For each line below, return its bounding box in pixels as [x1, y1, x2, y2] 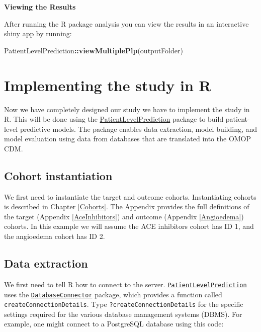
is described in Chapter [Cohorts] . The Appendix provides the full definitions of [4, 201, 249, 212]
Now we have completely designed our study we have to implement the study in [4, 104, 250, 114]
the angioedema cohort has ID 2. [4, 231, 105, 241]
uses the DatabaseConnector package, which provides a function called [4, 289, 222, 299]
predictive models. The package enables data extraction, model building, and [20, 123, 257, 134]
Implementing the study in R [4, 74, 211, 95]
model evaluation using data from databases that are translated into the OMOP [4, 133, 251, 144]
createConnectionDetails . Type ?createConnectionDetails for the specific [4, 299, 243, 309]
